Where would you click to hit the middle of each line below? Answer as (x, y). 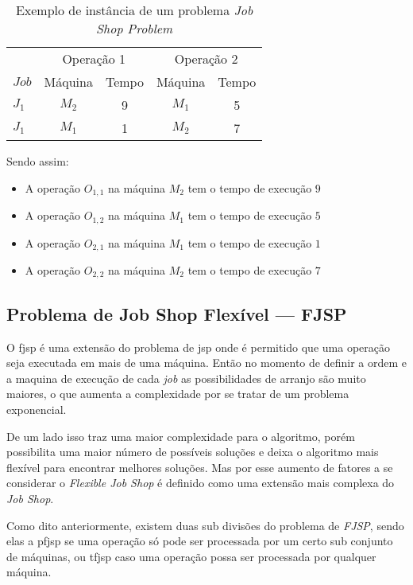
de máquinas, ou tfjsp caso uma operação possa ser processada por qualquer (191, 556)
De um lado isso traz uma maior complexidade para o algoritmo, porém (181, 436)
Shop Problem (135, 28)
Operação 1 (94, 58)
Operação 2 (206, 58)
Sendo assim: (38, 161)
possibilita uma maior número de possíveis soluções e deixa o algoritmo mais (193, 452)
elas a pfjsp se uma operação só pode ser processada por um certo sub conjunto (200, 541)
